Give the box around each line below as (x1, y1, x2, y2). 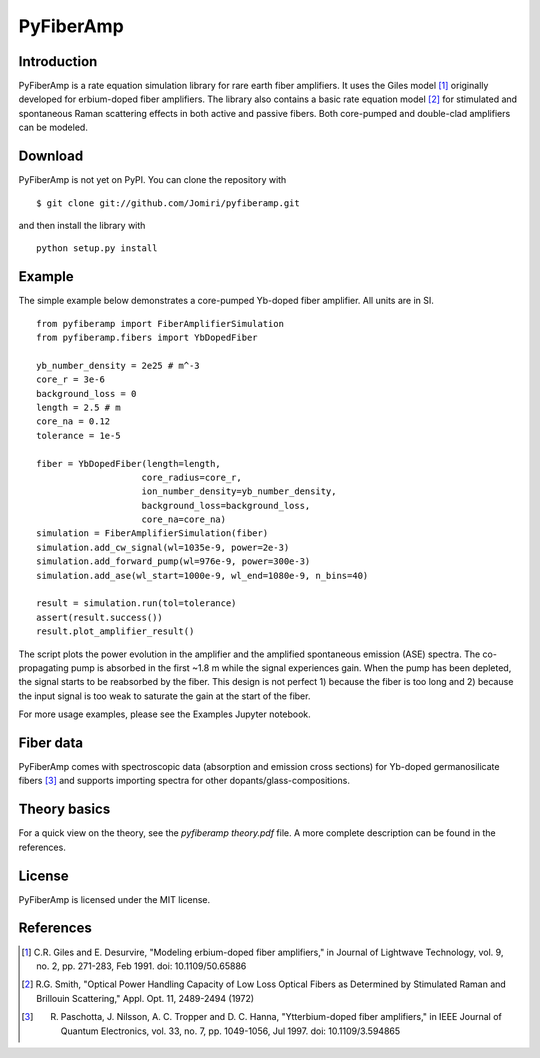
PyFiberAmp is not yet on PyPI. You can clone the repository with (18, 174, 287, 186)
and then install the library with (18, 219, 146, 231)
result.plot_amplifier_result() (36, 626, 195, 637)
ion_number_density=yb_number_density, (141, 486, 337, 497)
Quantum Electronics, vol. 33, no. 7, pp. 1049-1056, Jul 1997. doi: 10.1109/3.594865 (60, 1025, 401, 1037)
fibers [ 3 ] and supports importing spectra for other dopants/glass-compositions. (18, 775, 350, 787)
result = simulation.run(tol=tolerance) (36, 598, 237, 609)
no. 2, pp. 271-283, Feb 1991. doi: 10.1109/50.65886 (36, 960, 247, 972)
